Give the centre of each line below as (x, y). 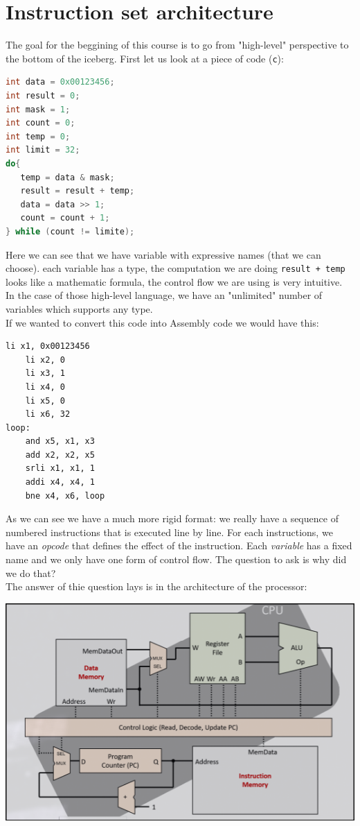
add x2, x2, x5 (60, 455)
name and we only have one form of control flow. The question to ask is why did (176, 559)
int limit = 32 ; (43, 150)
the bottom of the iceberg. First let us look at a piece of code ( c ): (145, 58)
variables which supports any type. (79, 308)
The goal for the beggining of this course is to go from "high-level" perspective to (177, 45)
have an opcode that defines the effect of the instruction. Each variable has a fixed (179, 545)
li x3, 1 (45, 373)
